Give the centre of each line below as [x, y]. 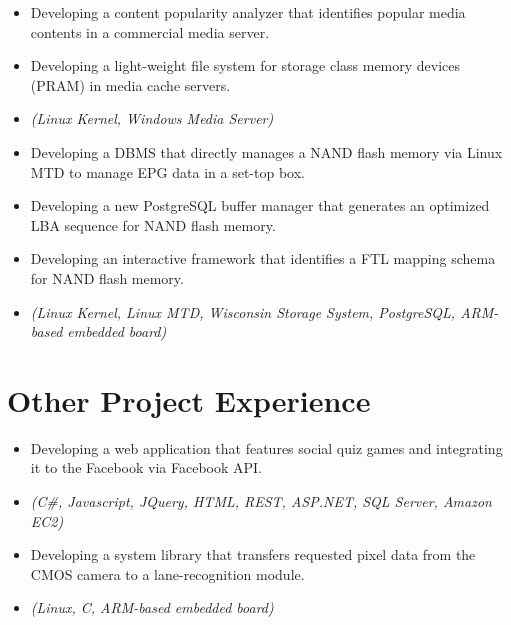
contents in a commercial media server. [150, 31]
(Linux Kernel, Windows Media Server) [152, 118]
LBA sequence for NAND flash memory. [153, 224]
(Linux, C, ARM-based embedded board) [152, 607]
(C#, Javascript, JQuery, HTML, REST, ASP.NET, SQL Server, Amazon [261, 501]
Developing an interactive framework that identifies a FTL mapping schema [263, 258]
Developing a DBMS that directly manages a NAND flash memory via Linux [266, 151]
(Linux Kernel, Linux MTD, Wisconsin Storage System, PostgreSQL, [243, 311]
